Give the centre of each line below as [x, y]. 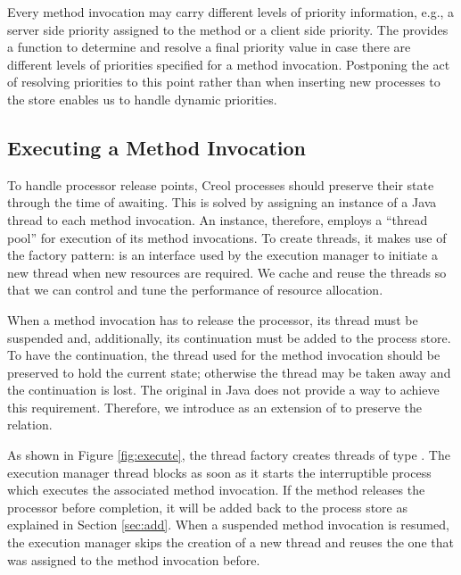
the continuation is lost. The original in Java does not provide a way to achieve [223, 390]
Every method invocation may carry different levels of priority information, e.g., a [231, 12]
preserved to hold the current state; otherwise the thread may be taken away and [229, 372]
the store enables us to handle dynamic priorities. [142, 99]
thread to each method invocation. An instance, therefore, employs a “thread [218, 219]
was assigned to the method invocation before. [134, 559]
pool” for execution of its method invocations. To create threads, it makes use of [227, 237]
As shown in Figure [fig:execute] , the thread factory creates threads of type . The [229, 455]
